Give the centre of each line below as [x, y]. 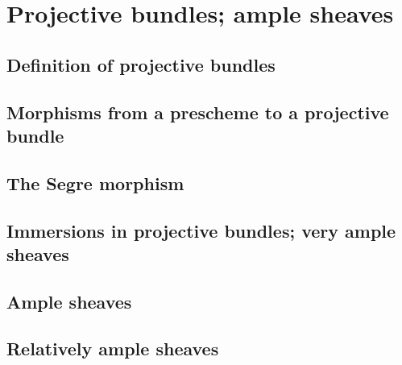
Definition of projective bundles [141, 64]
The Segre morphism [95, 182]
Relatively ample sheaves [113, 348]
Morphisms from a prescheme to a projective [198, 112]
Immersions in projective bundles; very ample [201, 230]
